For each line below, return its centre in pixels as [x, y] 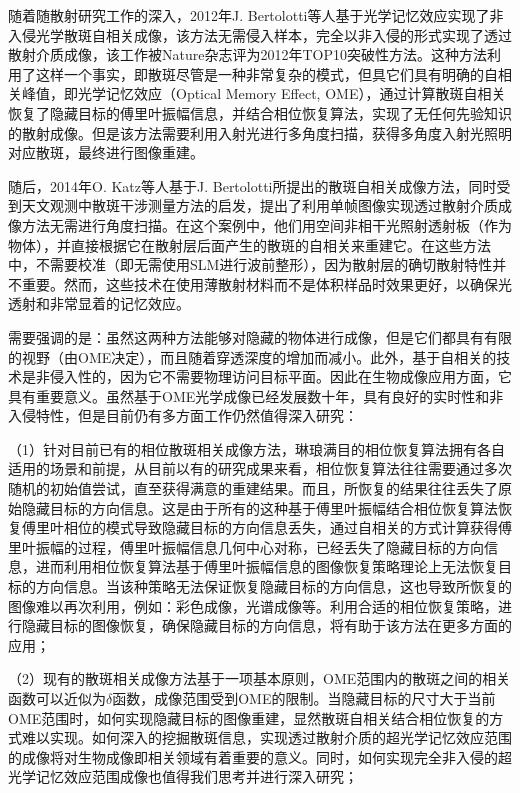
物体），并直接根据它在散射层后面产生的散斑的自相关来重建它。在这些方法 [249, 244]
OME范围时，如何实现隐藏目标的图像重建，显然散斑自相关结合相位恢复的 [249, 717]
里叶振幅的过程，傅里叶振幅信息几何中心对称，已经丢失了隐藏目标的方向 [246, 546]
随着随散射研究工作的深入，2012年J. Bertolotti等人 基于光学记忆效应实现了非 [256, 15]
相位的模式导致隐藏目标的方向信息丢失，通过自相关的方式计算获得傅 [287, 527]
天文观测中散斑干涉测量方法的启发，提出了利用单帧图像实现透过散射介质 [259, 205]
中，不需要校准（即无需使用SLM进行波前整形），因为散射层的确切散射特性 [250, 264]
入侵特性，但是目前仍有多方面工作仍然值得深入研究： [183, 415]
